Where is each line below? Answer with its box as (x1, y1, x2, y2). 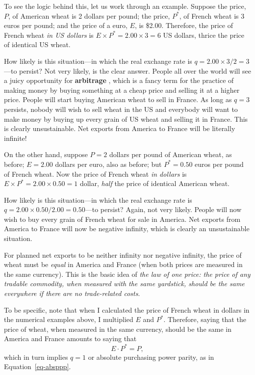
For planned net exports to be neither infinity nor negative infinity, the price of (4, 249, 242, 260)
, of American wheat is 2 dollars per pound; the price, (8, 10, 170, 21)
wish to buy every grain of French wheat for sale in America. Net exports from (4, 214, 241, 224)
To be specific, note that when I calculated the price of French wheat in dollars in (4, 304, 250, 315)
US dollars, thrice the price (163, 29, 245, 40)
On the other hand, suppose (4, 149, 88, 160)
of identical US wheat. (4, 39, 71, 50)
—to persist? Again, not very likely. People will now (85, 204, 242, 214)
